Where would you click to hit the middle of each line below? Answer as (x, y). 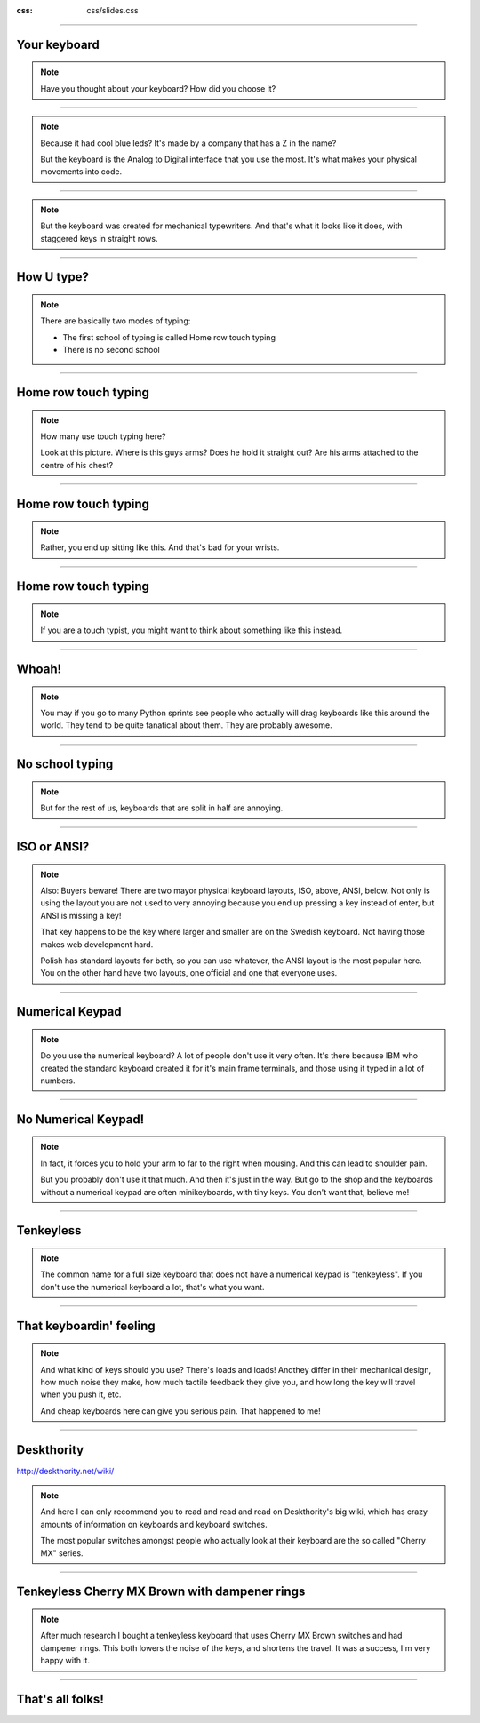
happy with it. (65, 1661)
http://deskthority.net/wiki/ (65, 1471)
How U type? (52, 277)
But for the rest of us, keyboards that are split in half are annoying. (162, 808)
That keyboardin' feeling (86, 1325)
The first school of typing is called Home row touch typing (169, 337)
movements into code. (81, 172)
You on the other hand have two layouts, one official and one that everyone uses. (189, 973)
